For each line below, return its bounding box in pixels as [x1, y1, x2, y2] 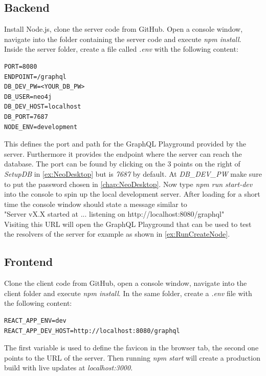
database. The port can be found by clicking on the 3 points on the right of [4, 158, 240, 169]
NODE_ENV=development [4, 123, 78, 131]
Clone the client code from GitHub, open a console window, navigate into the [4, 278, 247, 288]
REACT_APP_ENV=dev [4, 317, 66, 325]
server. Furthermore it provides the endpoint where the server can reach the [4, 148, 242, 159]
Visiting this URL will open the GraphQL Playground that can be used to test [4, 218, 252, 229]
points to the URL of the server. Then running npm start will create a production [4, 352, 260, 363]
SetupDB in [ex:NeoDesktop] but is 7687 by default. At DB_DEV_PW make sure [4, 168, 262, 179]
